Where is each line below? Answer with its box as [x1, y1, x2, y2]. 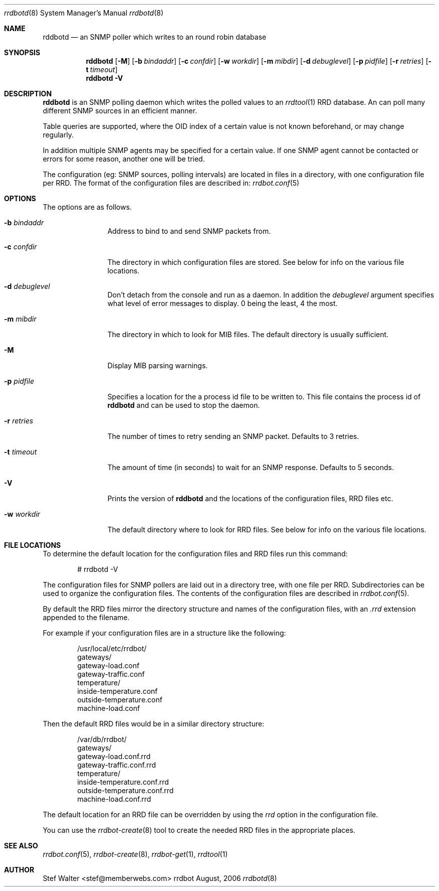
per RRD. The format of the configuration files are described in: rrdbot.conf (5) [43, 179, 300, 187]
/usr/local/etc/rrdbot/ [77, 644, 147, 653]
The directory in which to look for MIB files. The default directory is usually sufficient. [107, 330, 389, 339]
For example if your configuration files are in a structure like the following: [43, 629, 286, 637]
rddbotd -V [86, 74, 123, 82]
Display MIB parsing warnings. [107, 361, 208, 370]
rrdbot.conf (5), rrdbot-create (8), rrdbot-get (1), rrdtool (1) [43, 850, 228, 858]
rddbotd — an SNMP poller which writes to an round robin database [43, 33, 267, 41]
